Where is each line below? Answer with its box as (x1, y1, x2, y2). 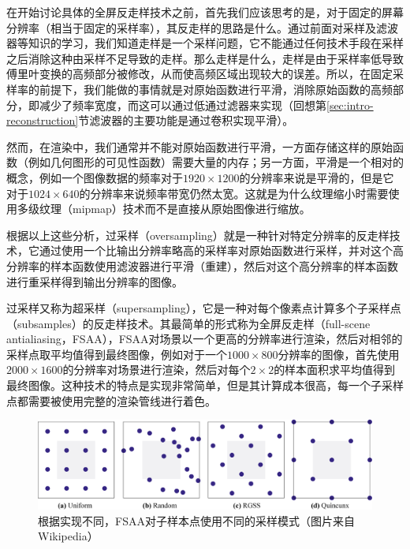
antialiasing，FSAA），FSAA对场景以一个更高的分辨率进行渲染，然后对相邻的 (6, 331, 403, 347)
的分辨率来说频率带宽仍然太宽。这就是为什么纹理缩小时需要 (79, 185, 389, 201)
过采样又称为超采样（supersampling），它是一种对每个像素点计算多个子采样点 (6, 300, 401, 316)
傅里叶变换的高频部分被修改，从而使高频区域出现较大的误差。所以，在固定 (6, 65, 393, 82)
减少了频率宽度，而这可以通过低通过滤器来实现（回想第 (39, 96, 326, 113)
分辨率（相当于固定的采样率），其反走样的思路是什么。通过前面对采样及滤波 (6, 19, 398, 35)
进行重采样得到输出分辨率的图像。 (6, 273, 183, 289)
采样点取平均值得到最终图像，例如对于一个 (6, 345, 227, 362)
